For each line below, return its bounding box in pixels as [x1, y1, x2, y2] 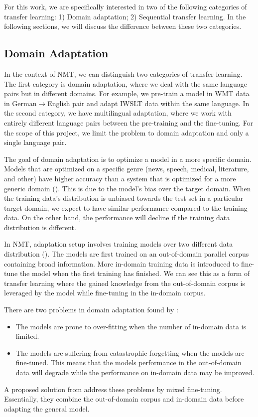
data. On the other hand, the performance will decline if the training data [4, 212, 230, 223]
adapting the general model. [4, 403, 90, 414]
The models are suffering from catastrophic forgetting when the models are [15, 347, 245, 358]
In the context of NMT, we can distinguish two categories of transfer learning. [4, 68, 243, 79]
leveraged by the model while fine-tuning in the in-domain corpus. [4, 287, 206, 298]
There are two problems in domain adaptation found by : [4, 304, 178, 315]
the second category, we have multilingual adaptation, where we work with [4, 108, 232, 118]
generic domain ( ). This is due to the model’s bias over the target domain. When [4, 183, 251, 193]
